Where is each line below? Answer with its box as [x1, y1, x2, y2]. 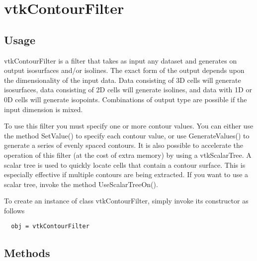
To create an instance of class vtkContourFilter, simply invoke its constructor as [4, 196, 249, 206]
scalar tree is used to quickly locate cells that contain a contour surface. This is [4, 159, 246, 170]
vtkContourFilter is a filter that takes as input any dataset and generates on [4, 55, 237, 65]
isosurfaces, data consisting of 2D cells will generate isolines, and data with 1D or [4, 84, 252, 95]
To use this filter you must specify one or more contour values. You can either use [4, 121, 254, 131]
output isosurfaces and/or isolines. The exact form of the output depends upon [4, 65, 245, 75]
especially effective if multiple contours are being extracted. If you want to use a [4, 169, 249, 180]
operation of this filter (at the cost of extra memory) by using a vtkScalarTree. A [4, 149, 252, 160]
